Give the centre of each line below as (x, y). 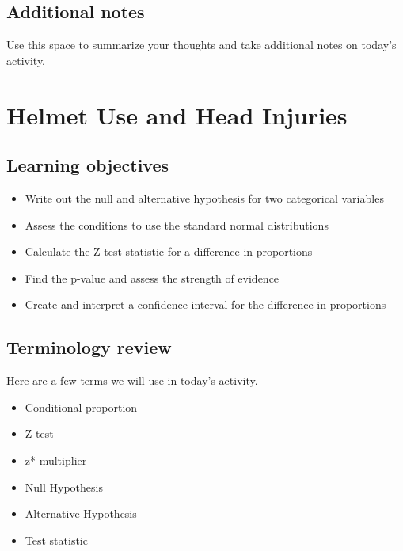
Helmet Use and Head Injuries (177, 114)
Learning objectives (88, 165)
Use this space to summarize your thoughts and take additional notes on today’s (201, 45)
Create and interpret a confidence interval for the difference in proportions (205, 304)
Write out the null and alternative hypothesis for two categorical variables (204, 198)
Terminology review (89, 347)
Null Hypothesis (64, 486)
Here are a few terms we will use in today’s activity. (132, 380)
